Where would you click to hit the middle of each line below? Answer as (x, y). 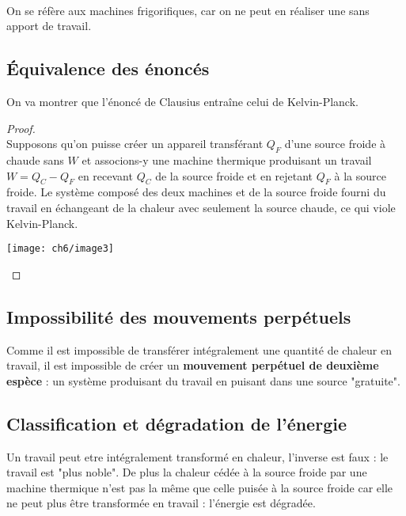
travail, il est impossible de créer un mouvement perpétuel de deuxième (193, 365)
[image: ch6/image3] (61, 249)
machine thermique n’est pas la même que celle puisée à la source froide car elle (200, 487)
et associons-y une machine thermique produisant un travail (227, 159)
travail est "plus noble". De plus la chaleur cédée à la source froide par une (187, 472)
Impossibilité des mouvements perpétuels (179, 316)
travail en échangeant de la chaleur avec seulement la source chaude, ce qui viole (201, 207)
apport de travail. (49, 26)
